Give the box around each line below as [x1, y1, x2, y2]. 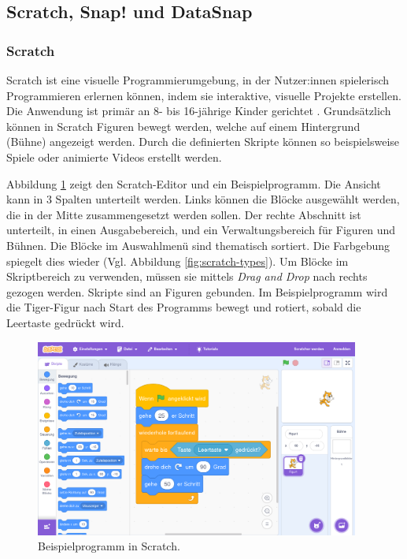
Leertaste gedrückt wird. [6, 314, 124, 330]
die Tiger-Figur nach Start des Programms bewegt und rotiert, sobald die [6, 299, 361, 315]
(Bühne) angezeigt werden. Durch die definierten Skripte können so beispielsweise [6, 133, 400, 150]
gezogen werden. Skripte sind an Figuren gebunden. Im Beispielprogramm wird [6, 283, 388, 300]
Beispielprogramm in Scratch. [38, 538, 180, 554]
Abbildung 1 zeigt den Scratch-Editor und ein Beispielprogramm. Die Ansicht [6, 175, 381, 192]
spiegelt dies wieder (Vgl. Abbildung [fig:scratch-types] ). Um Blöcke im [6, 252, 349, 269]
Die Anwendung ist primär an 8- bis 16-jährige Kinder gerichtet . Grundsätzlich [6, 102, 391, 119]
